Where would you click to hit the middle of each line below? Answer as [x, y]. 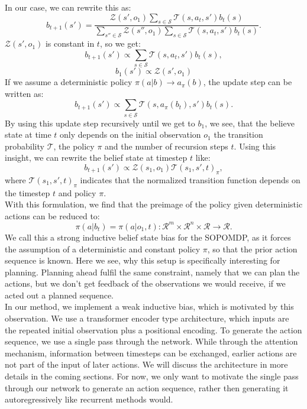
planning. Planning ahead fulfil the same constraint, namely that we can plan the [152, 272]
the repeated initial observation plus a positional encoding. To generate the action [153, 330]
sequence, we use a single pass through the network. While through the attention [151, 341]
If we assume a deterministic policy [69, 82]
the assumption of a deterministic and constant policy [103, 249]
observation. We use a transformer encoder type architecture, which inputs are [147, 318]
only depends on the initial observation [130, 134]
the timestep [28, 192]
